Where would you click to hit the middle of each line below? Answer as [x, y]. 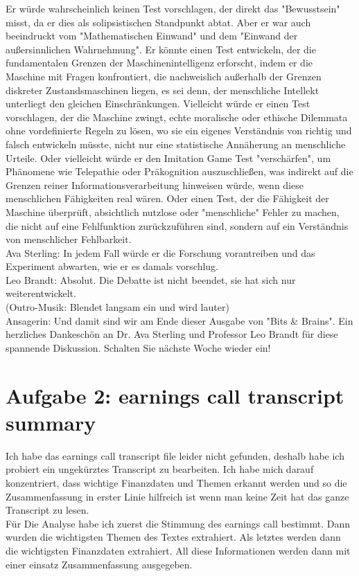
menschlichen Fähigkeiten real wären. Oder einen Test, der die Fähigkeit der [167, 198]
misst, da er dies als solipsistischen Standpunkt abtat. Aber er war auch [158, 22]
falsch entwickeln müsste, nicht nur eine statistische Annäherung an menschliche [176, 144]
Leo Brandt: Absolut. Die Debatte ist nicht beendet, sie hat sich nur [151, 279]
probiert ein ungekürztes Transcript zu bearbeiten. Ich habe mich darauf [160, 469]
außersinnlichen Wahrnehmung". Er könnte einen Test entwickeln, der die [161, 49]
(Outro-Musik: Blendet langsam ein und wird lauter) [117, 307]
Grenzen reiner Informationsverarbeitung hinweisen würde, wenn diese [155, 184]
